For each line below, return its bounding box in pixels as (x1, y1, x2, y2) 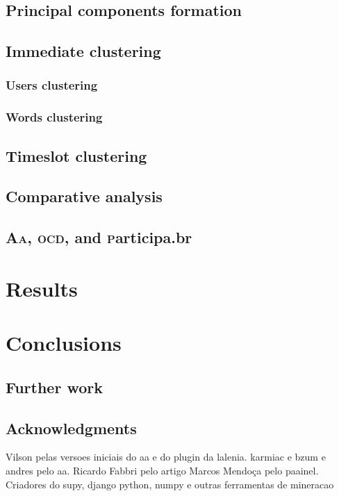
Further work (6, 376, 103, 397)
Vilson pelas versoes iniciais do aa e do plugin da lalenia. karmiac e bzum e (6, 449, 326, 464)
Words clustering (6, 108, 103, 126)
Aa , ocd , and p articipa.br (6, 226, 192, 248)
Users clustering (6, 76, 98, 94)
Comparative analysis (6, 185, 163, 207)
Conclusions (6, 329, 122, 357)
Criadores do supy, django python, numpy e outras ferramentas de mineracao (6, 477, 334, 491)
